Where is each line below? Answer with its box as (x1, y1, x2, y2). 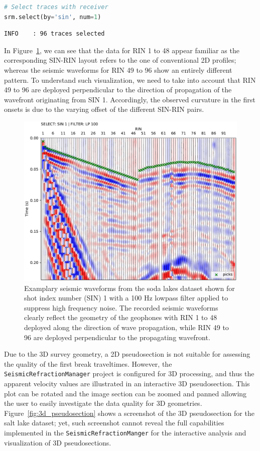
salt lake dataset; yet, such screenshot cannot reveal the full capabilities (4, 417, 224, 428)
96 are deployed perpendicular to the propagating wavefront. (24, 332, 210, 342)
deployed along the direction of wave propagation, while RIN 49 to (24, 322, 229, 332)
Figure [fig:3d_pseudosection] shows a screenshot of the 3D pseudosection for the (4, 407, 254, 418)
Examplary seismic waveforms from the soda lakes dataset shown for (24, 282, 235, 293)
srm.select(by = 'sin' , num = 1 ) (4, 13, 101, 21)
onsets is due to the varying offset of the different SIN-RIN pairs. (4, 104, 204, 114)
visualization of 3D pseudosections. (4, 437, 111, 447)
